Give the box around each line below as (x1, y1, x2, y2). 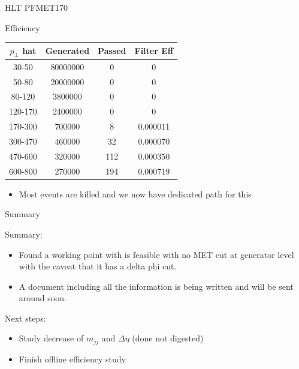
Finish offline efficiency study (19, 352, 126, 365)
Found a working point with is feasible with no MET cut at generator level (19, 248, 294, 260)
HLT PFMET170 (5, 1, 68, 13)
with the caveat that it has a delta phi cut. (19, 260, 177, 272)
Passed (98, 44, 126, 57)
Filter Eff (134, 44, 174, 57)
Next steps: (5, 311, 46, 324)
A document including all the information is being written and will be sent (19, 280, 294, 292)
